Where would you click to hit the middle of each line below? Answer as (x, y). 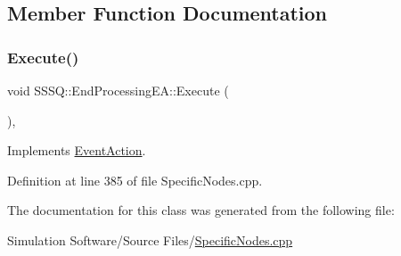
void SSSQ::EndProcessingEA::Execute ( (118, 90)
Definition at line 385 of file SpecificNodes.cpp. (135, 180)
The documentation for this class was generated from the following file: (201, 210)
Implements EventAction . (77, 150)
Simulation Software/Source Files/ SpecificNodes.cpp (150, 239)
